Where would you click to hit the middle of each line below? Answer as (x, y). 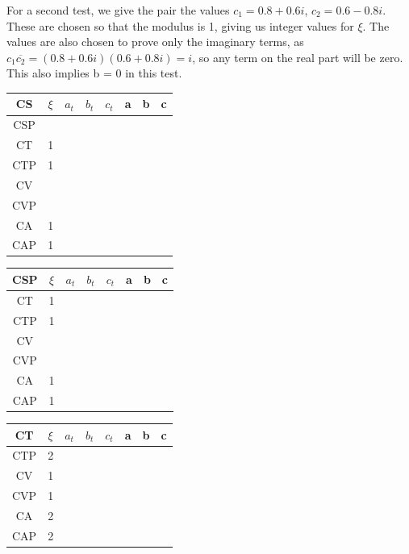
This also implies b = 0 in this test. (94, 73)
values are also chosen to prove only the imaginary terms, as (155, 42)
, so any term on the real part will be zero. (298, 57)
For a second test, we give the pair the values (118, 10)
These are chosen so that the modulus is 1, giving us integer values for (180, 25)
